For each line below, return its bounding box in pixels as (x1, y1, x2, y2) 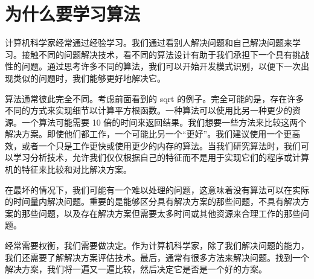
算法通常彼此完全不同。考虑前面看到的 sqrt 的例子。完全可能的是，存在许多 (5, 92, 304, 104)
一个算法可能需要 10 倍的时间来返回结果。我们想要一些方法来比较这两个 (21, 115, 307, 128)
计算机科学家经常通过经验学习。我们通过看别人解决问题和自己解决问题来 (5, 36, 292, 49)
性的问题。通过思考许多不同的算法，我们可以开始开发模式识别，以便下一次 (5, 60, 301, 72)
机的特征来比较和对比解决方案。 (5, 163, 132, 176)
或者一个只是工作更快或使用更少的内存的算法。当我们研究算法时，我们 (21, 139, 301, 152)
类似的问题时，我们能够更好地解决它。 (13, 71, 165, 84)
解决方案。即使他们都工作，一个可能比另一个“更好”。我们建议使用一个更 (5, 127, 292, 140)
